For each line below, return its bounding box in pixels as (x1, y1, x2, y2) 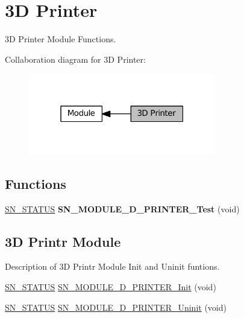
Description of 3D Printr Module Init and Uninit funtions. (5, 260, 220, 273)
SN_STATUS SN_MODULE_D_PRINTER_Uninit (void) (5, 301, 227, 313)
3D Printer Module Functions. (5, 33, 116, 45)
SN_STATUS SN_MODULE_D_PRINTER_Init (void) (5, 281, 216, 293)
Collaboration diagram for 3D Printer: (5, 52, 146, 65)
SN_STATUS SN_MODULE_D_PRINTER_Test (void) (5, 202, 240, 215)
